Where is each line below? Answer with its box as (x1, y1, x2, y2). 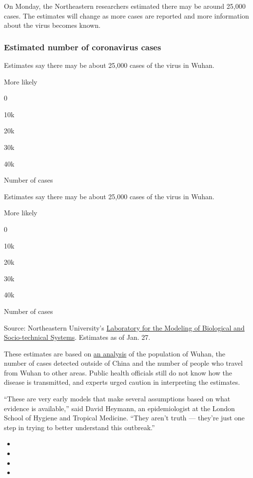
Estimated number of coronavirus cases (4, 41, 161, 53)
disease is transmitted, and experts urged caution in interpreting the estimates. (4, 377, 240, 387)
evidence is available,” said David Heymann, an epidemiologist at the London (4, 403, 235, 413)
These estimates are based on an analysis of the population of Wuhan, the (4, 348, 225, 358)
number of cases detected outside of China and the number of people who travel (4, 358, 243, 368)
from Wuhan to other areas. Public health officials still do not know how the (4, 367, 233, 377)
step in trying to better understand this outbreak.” (4, 422, 155, 432)
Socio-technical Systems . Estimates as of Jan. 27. (4, 332, 151, 342)
